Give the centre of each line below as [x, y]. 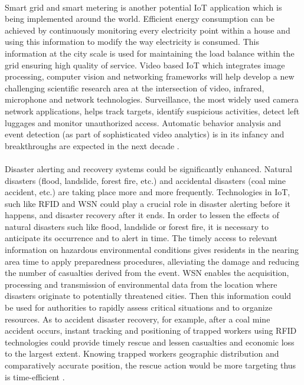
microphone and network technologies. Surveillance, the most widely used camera [152, 99]
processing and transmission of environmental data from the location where [141, 284]
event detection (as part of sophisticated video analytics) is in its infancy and [145, 134]
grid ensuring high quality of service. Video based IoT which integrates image [145, 65]
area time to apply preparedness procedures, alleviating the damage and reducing [152, 261]
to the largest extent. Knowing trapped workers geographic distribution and [142, 353]
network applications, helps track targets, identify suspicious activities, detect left [152, 111]
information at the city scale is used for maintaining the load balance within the [150, 53]
